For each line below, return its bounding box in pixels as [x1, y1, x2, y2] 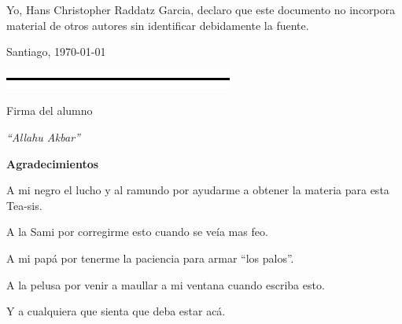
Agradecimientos [6, 155, 99, 171]
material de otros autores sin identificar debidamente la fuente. [6, 17, 309, 33]
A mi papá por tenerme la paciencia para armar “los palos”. [6, 249, 294, 266]
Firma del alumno [6, 102, 93, 119]
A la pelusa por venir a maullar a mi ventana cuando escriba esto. [6, 276, 325, 293]
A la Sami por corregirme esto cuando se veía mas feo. [6, 223, 268, 240]
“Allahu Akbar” [6, 128, 80, 145]
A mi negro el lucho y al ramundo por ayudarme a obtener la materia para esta [6, 182, 389, 198]
